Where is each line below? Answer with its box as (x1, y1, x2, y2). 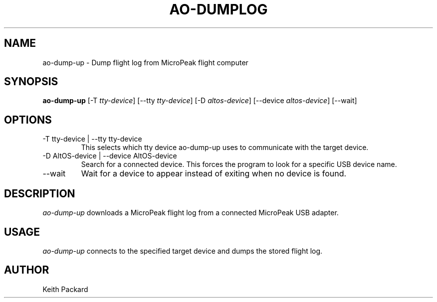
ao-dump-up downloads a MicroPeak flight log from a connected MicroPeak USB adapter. (42, 208, 339, 217)
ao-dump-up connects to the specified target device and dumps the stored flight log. (42, 246, 323, 255)
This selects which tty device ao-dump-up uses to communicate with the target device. (81, 143, 369, 152)
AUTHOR (4, 264, 49, 277)
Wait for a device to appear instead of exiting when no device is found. (81, 168, 347, 179)
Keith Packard (42, 285, 88, 294)
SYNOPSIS (4, 75, 58, 88)
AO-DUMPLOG (169, 1, 268, 18)
